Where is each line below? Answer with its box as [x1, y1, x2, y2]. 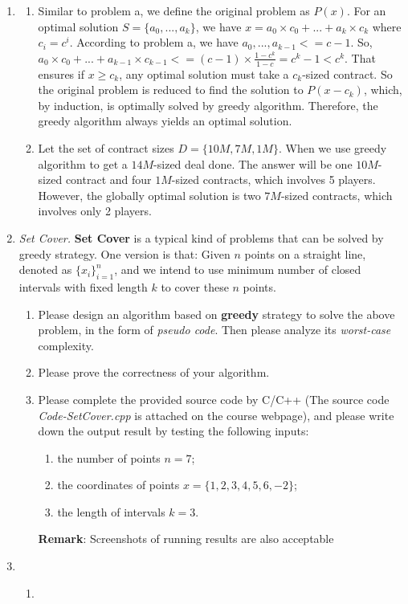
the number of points [57, 449, 161, 466]
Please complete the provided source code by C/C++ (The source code [38, 390, 390, 407]
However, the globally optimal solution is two [38, 186, 261, 203]
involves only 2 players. [38, 202, 152, 219]
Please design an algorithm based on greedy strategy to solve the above [38, 305, 395, 322]
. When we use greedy [278, 139, 387, 156]
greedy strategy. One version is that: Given [18, 245, 231, 262]
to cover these [161, 278, 229, 295]
